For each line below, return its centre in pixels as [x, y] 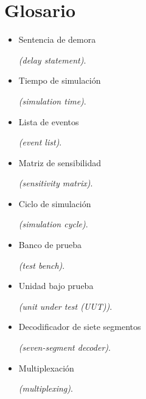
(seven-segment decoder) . [64, 347]
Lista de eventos [49, 121]
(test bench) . [42, 265]
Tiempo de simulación [60, 80]
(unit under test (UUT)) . [65, 306]
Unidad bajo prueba [56, 286]
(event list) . [40, 142]
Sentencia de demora [57, 39]
